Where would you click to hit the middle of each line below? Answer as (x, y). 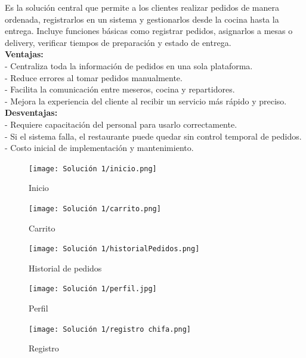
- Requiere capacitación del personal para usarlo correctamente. (121, 124)
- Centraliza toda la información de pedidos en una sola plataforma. (129, 65)
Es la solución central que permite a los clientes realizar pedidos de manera (142, 7)
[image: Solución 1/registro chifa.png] (110, 329)
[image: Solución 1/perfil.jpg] (93, 289)
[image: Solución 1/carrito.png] (95, 209)
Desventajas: (31, 112)
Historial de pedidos (65, 268)
